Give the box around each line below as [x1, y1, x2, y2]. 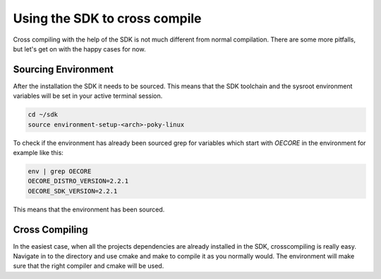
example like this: [13, 148, 64, 156]
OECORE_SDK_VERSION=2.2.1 [28, 187, 118, 195]
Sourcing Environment [13, 63, 114, 75]
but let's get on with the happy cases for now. [13, 44, 146, 53]
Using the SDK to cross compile [13, 11, 202, 26]
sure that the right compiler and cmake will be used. [13, 261, 164, 271]
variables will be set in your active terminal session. [13, 92, 163, 100]
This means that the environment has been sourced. [13, 205, 165, 213]
